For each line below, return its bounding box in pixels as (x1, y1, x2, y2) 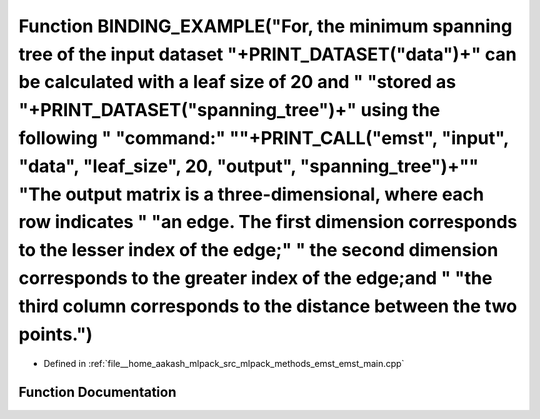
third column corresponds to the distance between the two (18, 295, 518, 317)
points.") (18, 323, 94, 345)
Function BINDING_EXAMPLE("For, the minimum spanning (18, 15, 513, 37)
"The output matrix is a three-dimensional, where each (18, 183, 485, 205)
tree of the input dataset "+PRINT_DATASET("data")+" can (18, 43, 517, 65)
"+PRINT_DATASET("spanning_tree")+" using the (18, 99, 441, 122)
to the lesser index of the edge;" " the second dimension (18, 239, 499, 262)
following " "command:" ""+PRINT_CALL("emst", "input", (18, 126, 509, 149)
